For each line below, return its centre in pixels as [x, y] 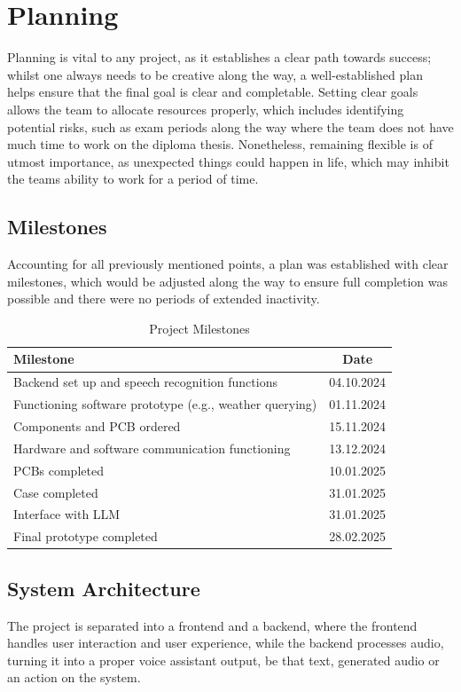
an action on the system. [74, 677]
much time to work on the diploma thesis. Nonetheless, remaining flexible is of [220, 144]
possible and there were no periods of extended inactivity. [164, 299]
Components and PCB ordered [97, 425]
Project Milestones [199, 328]
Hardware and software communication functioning [152, 448]
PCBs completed [59, 470]
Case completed [56, 492]
